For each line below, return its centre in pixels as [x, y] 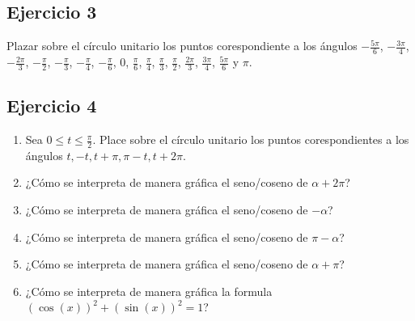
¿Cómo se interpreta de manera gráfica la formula [149, 291]
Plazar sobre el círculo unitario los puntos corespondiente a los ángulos [182, 46]
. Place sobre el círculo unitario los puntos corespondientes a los [251, 139]
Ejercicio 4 [52, 106]
